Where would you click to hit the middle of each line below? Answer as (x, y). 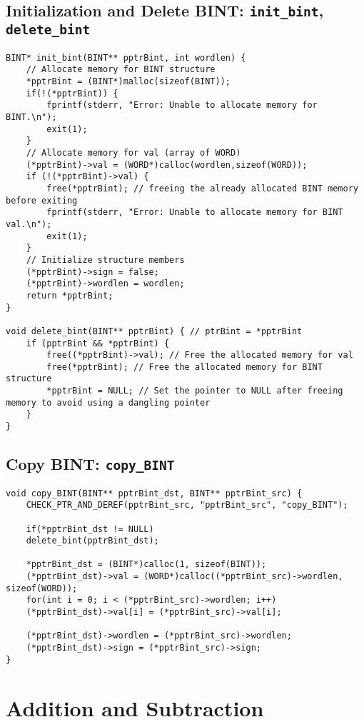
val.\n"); (29, 224)
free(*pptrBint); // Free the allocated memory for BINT (184, 367)
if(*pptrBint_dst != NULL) (90, 529)
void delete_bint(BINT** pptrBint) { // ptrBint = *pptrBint (154, 331)
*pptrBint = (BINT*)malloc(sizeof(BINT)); (128, 82)
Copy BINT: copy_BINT (90, 464)
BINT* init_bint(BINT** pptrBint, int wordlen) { (126, 57)
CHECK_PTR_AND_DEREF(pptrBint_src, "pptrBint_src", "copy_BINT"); (187, 505)
